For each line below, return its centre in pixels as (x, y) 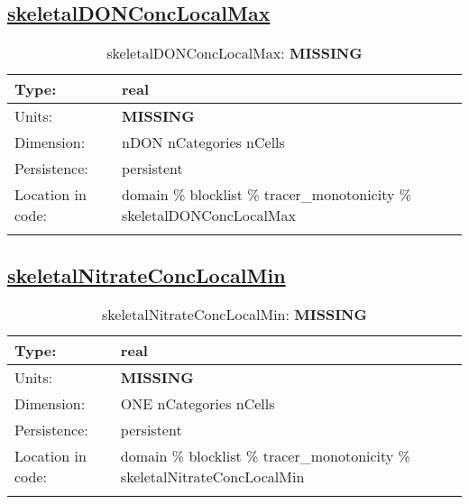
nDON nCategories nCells (203, 142)
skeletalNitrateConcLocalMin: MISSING (234, 315)
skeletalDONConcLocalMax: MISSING (234, 53)
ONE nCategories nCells (198, 404)
